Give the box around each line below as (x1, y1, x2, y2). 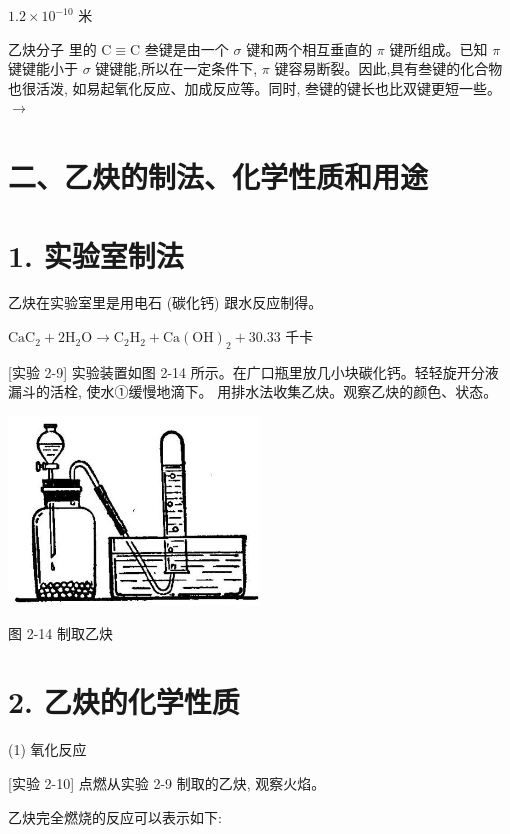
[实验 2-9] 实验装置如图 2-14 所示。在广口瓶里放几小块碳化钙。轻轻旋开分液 (8, 361, 499, 382)
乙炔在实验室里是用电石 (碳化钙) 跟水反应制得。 (8, 292, 323, 313)
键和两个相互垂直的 (246, 38, 373, 59)
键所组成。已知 (389, 38, 488, 59)
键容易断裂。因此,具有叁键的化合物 (274, 58, 503, 79)
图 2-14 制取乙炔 (8, 622, 113, 643)
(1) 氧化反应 (8, 739, 87, 760)
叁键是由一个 (144, 38, 229, 59)
